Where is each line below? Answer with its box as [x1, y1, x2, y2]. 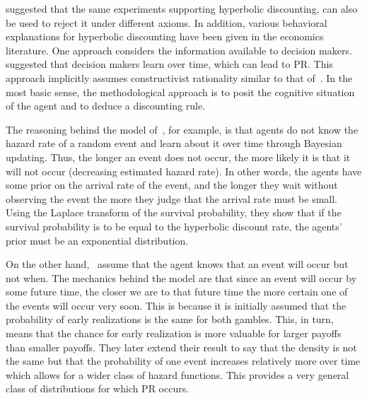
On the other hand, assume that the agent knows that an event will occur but [6, 257, 349, 271]
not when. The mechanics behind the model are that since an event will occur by [6, 270, 357, 285]
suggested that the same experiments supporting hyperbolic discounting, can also [6, 1, 358, 16]
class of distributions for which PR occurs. [6, 381, 190, 396]
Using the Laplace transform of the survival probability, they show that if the [6, 205, 342, 220]
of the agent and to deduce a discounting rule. [6, 98, 206, 113]
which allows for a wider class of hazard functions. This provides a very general [6, 367, 349, 382]
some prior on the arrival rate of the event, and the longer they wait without [6, 177, 338, 192]
